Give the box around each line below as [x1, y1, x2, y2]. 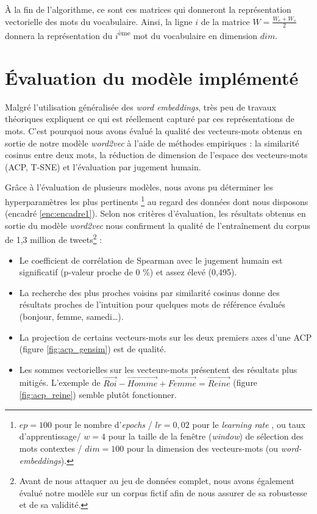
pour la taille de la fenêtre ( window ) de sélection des [108, 430, 304, 443]
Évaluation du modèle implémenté [5, 65, 299, 90]
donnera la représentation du [5, 29, 113, 42]
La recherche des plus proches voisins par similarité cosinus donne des [19, 286, 280, 299]
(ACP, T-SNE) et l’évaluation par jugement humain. [5, 160, 201, 173]
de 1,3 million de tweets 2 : [5, 231, 102, 246]
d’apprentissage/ [19, 430, 81, 443]
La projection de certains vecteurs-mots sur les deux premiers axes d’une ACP [19, 330, 312, 343]
